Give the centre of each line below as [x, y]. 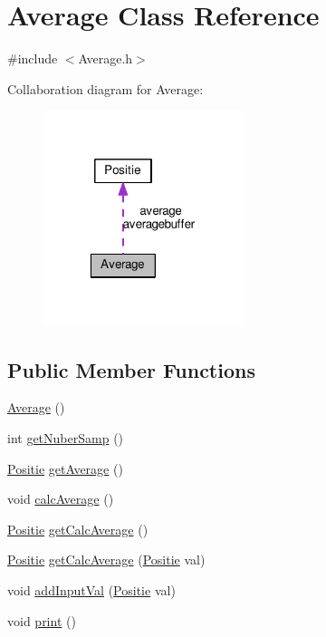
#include [33, 58]
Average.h [105, 58]
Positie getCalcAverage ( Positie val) [106, 560]
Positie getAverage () [65, 468]
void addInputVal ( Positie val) [91, 589]
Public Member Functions [131, 369]
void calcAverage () [61, 499]
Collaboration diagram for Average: [105, 88]
